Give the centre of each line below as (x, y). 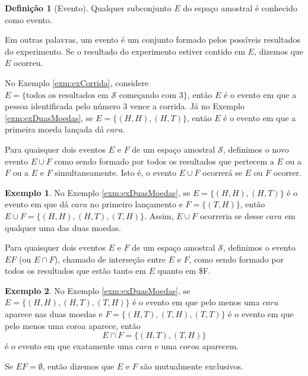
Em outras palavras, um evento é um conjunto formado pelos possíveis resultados (153, 40)
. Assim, (159, 215)
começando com (148, 95)
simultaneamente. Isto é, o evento (116, 173)
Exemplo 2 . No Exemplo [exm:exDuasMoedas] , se (98, 290)
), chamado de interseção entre (110, 259)
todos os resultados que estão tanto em (75, 271)
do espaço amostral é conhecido (240, 8)
